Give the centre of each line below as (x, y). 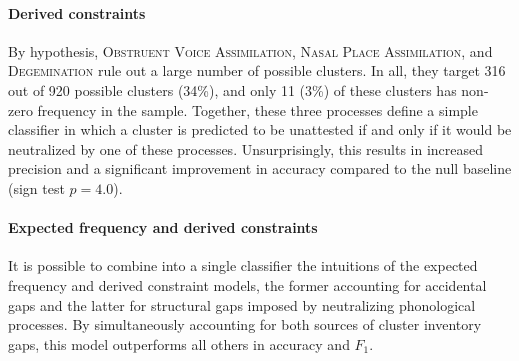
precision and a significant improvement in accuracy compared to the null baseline (260, 168)
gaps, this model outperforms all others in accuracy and (179, 343)
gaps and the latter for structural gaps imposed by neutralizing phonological (242, 304)
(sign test (36, 187)
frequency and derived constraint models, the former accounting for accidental (247, 284)
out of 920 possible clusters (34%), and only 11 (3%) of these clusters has (232, 89)
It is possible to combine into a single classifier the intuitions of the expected (243, 265)
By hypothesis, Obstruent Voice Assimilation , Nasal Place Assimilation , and (250, 50)
